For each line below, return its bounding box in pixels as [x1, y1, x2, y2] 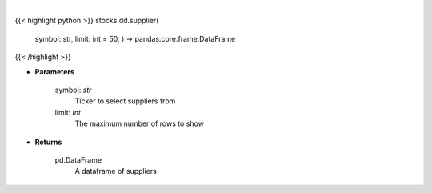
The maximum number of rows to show [74, 119, 204, 128]
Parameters [34, 66, 75, 76]
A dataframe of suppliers [74, 167, 158, 176]
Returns [34, 137, 62, 147]
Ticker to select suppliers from [74, 96, 176, 106]
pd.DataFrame [54, 155, 102, 164]
